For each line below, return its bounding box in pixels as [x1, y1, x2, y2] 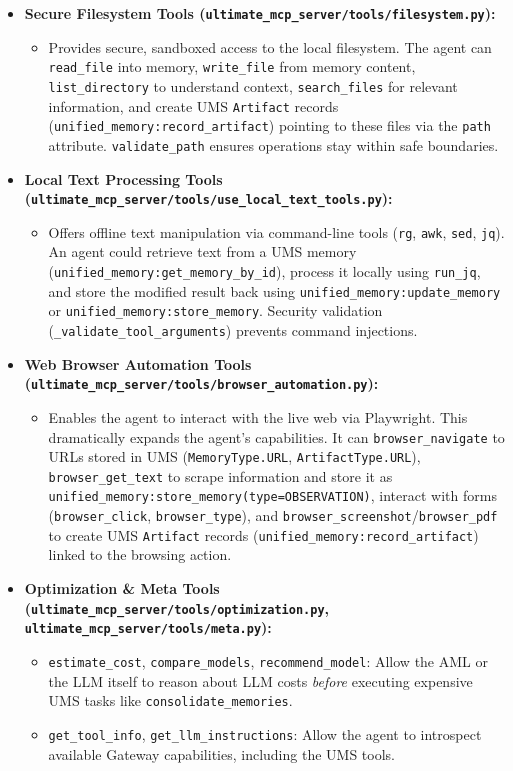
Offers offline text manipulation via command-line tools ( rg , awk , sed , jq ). [48, 221, 505, 242]
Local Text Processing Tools [24, 168, 223, 189]
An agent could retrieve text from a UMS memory [48, 241, 357, 262]
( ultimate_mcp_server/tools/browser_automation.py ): [24, 373, 379, 394]
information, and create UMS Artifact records [48, 95, 339, 116]
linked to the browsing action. [48, 544, 232, 565]
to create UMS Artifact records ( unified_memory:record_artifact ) [48, 524, 479, 545]
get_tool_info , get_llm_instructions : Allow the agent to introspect [48, 723, 482, 744]
